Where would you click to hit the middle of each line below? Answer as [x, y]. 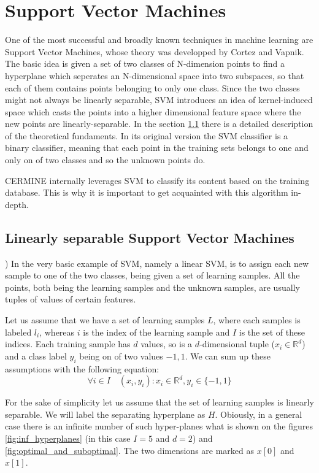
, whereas [57, 332]
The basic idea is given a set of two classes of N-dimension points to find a [145, 63]
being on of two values [121, 356]
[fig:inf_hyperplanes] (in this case [68, 438]
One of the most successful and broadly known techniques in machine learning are [159, 40]
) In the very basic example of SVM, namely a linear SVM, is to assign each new [157, 263]
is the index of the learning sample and [156, 332]
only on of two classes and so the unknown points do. [105, 160]
